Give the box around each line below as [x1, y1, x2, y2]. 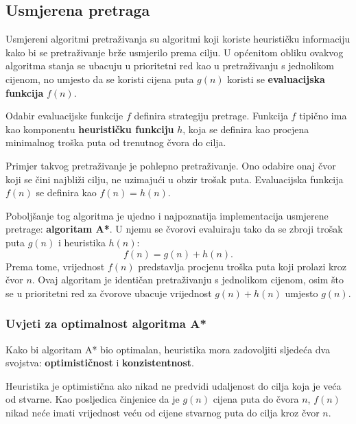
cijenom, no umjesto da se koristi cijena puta [5, 71, 194, 86]
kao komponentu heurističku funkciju [5, 121, 174, 136]
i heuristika [58, 235, 106, 249]
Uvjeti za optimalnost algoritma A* [5, 315, 206, 332]
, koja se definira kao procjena [182, 121, 309, 136]
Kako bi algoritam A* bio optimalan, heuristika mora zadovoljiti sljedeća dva [5, 342, 331, 356]
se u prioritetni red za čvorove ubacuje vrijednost [5, 285, 212, 300]
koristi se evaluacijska [227, 71, 325, 86]
